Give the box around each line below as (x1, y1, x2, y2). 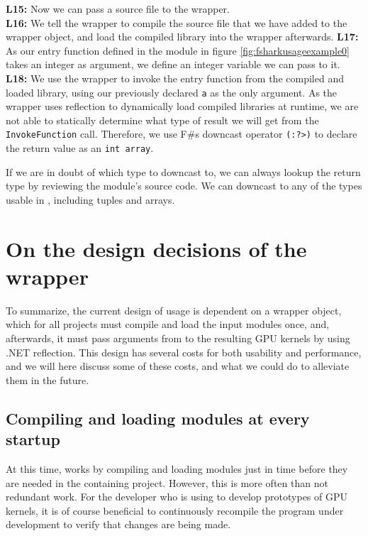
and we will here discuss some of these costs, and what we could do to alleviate (6, 359, 350, 373)
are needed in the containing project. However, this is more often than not (6, 475, 328, 490)
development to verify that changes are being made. (6, 517, 231, 532)
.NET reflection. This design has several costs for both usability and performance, (6, 344, 362, 359)
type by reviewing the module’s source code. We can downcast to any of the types (6, 178, 362, 193)
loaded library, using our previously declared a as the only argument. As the (6, 84, 338, 99)
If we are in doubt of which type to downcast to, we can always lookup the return (6, 164, 361, 179)
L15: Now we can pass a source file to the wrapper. (6, 1, 230, 16)
